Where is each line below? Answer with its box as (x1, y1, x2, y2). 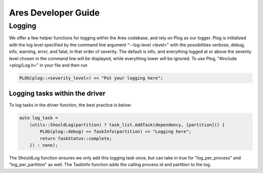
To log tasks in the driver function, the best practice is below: (9, 102, 132, 108)
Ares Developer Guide (9, 7, 100, 18)
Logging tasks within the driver (9, 89, 106, 98)
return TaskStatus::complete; (39, 136, 112, 141)
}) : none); (29, 142, 58, 148)
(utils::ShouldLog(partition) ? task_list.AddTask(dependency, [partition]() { (29, 122, 225, 127)
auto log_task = (19, 115, 58, 121)
